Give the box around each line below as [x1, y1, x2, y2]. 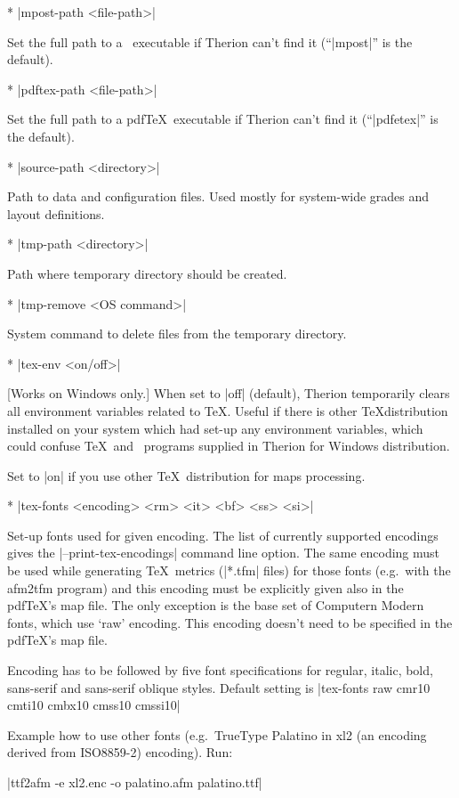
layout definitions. [7, 204, 105, 223]
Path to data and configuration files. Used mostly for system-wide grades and [7, 187, 430, 206]
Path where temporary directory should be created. [7, 264, 287, 282]
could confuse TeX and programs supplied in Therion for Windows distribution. [7, 436, 450, 455]
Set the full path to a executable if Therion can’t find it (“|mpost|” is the [7, 32, 413, 51]
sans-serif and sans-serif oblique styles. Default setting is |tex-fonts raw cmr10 [7, 678, 431, 696]
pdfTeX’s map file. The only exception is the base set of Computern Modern [7, 596, 424, 615]
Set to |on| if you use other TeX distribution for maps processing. [7, 466, 366, 484]
